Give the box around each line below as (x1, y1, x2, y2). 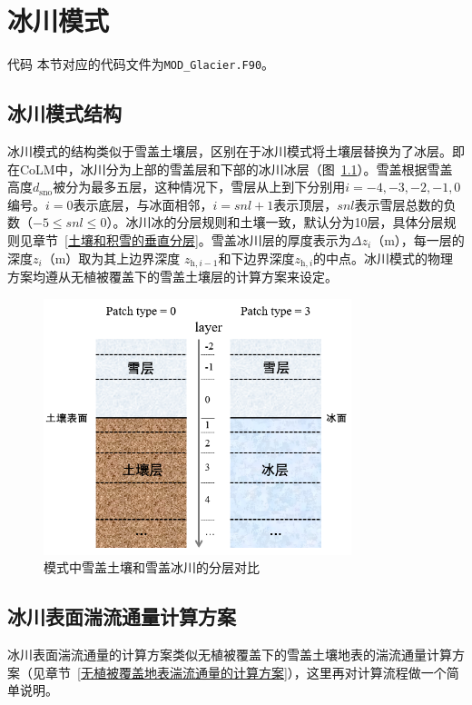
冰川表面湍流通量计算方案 (7, 602, 236, 631)
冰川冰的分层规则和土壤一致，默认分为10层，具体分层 (125, 213, 444, 232)
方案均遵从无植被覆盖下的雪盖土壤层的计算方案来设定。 (7, 267, 338, 285)
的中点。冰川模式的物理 (313, 248, 454, 267)
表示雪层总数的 (354, 194, 444, 213)
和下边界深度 (218, 248, 295, 267)
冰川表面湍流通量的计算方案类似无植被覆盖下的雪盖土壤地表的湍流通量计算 (7, 645, 452, 664)
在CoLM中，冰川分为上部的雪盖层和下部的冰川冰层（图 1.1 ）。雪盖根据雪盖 (7, 159, 453, 178)
